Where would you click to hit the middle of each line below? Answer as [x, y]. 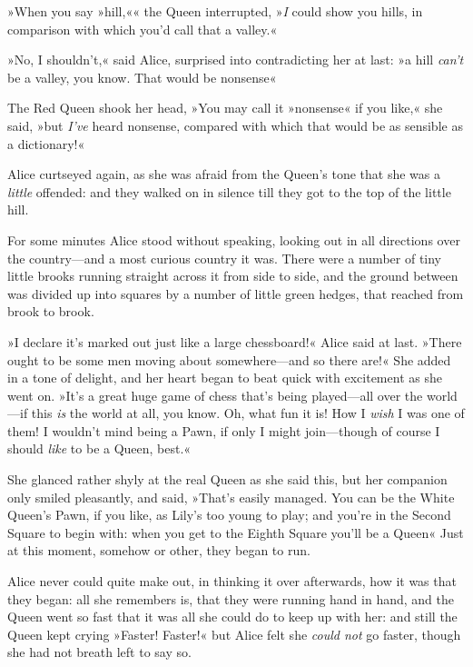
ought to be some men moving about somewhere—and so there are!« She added [229, 359]
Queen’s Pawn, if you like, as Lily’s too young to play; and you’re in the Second [229, 515]
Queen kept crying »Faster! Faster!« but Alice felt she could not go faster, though [234, 634]
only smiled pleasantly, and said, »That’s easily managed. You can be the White [231, 497]
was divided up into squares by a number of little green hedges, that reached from [236, 293]
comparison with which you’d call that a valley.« [143, 29]
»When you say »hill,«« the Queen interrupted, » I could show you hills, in [215, 11]
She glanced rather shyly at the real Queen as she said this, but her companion [227, 479]
